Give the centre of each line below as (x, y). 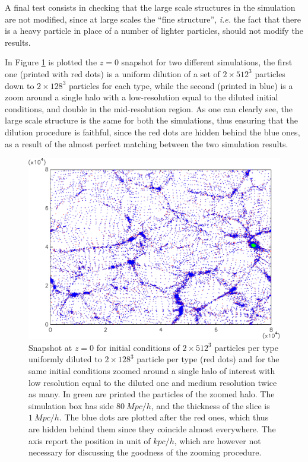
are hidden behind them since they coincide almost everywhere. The (152, 429)
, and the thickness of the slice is (210, 405)
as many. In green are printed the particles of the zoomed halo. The (152, 394)
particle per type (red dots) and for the (208, 359)
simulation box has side (71, 405)
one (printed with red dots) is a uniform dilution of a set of (112, 73)
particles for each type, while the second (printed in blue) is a (181, 85)
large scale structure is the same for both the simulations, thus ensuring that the (151, 120)
